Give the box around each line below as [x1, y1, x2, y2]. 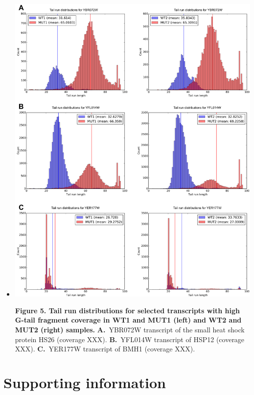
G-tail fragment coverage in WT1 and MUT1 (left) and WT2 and [15, 315, 242, 325]
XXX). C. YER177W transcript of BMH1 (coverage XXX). [15, 344, 195, 354]
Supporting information [3, 372, 166, 392]
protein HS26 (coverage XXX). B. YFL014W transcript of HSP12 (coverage [15, 334, 245, 344]
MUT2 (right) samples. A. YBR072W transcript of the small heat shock [15, 324, 245, 334]
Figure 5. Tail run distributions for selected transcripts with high [15, 305, 240, 315]
